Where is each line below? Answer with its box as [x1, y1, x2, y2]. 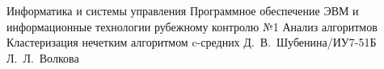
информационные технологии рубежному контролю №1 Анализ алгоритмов [6, 18, 378, 34]
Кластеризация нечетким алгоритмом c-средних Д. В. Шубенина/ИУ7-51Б [6, 34, 377, 51]
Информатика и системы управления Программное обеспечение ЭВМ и [6, 2, 359, 18]
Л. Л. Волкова [6, 49, 79, 66]
